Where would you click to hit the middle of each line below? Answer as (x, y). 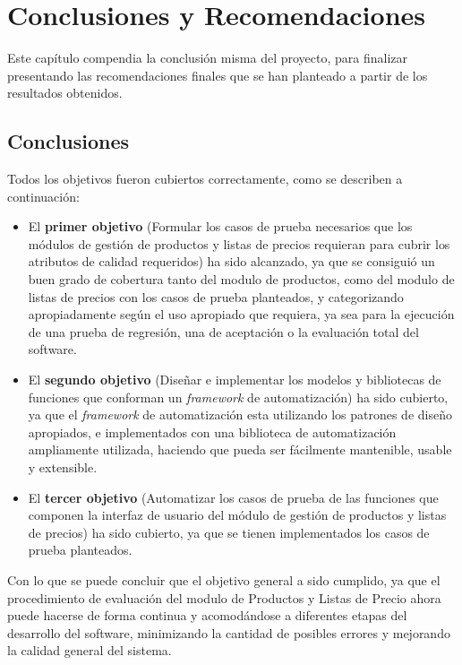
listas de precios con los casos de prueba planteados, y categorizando (216, 296)
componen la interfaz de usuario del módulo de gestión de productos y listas (237, 515)
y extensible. (63, 467)
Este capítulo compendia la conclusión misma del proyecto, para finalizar (207, 58)
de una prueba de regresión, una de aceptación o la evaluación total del (223, 331)
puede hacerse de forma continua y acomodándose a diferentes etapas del (207, 615)
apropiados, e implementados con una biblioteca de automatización (212, 432)
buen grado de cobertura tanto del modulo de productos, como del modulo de (241, 279)
